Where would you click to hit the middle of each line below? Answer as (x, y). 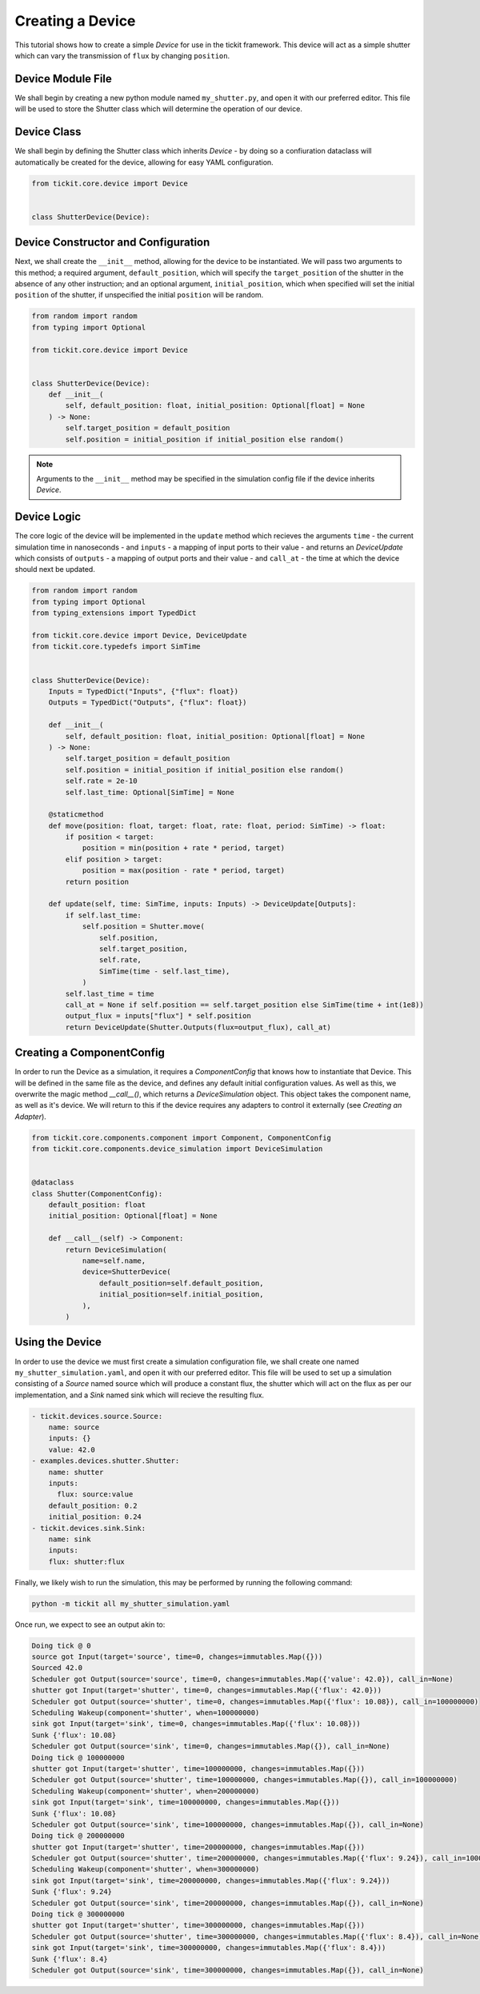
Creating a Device (75, 21)
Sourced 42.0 (57, 1668)
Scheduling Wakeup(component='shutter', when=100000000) (146, 1713)
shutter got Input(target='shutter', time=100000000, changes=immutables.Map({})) (198, 1768)
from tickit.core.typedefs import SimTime (116, 647)
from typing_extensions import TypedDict (114, 613)
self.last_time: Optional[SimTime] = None (150, 792)
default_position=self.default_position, (181, 1283)
